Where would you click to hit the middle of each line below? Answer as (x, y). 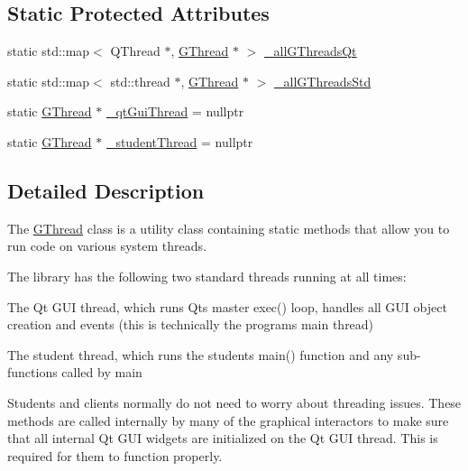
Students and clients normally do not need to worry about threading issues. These (234, 402)
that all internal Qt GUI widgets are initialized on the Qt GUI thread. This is (223, 438)
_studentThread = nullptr (179, 141)
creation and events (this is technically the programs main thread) (191, 324)
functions (32, 372)
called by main (102, 372)
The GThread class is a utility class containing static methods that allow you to (229, 228)
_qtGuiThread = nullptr (175, 111)
